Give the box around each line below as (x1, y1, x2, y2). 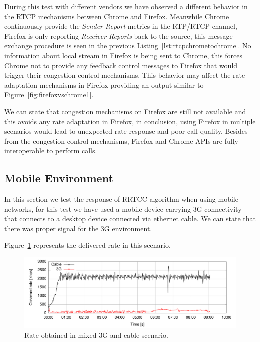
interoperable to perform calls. (4, 145, 97, 156)
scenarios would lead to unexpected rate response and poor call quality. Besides (4, 126, 248, 136)
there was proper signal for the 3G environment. (4, 223, 152, 233)
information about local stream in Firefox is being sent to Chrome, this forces (4, 50, 242, 60)
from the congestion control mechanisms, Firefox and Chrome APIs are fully (4, 135, 238, 146)
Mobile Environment (4, 170, 113, 186)
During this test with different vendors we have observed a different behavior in (4, 1, 248, 11)
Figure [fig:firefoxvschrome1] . (4, 89, 94, 100)
